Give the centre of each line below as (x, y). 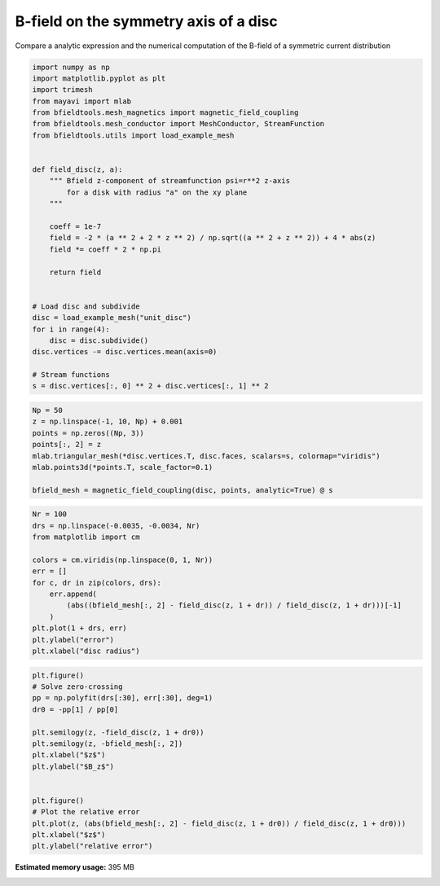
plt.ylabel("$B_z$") (73, 766)
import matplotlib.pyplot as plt (99, 78)
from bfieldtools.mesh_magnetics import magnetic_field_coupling (165, 113)
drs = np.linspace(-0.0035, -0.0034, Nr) (116, 526)
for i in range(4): (71, 329)
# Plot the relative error (86, 812)
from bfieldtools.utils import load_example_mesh (133, 135)
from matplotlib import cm (86, 537)
